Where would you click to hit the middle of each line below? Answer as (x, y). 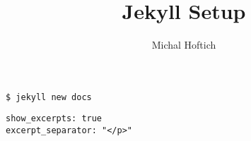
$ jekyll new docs (49, 97)
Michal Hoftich (184, 45)
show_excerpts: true (54, 119)
